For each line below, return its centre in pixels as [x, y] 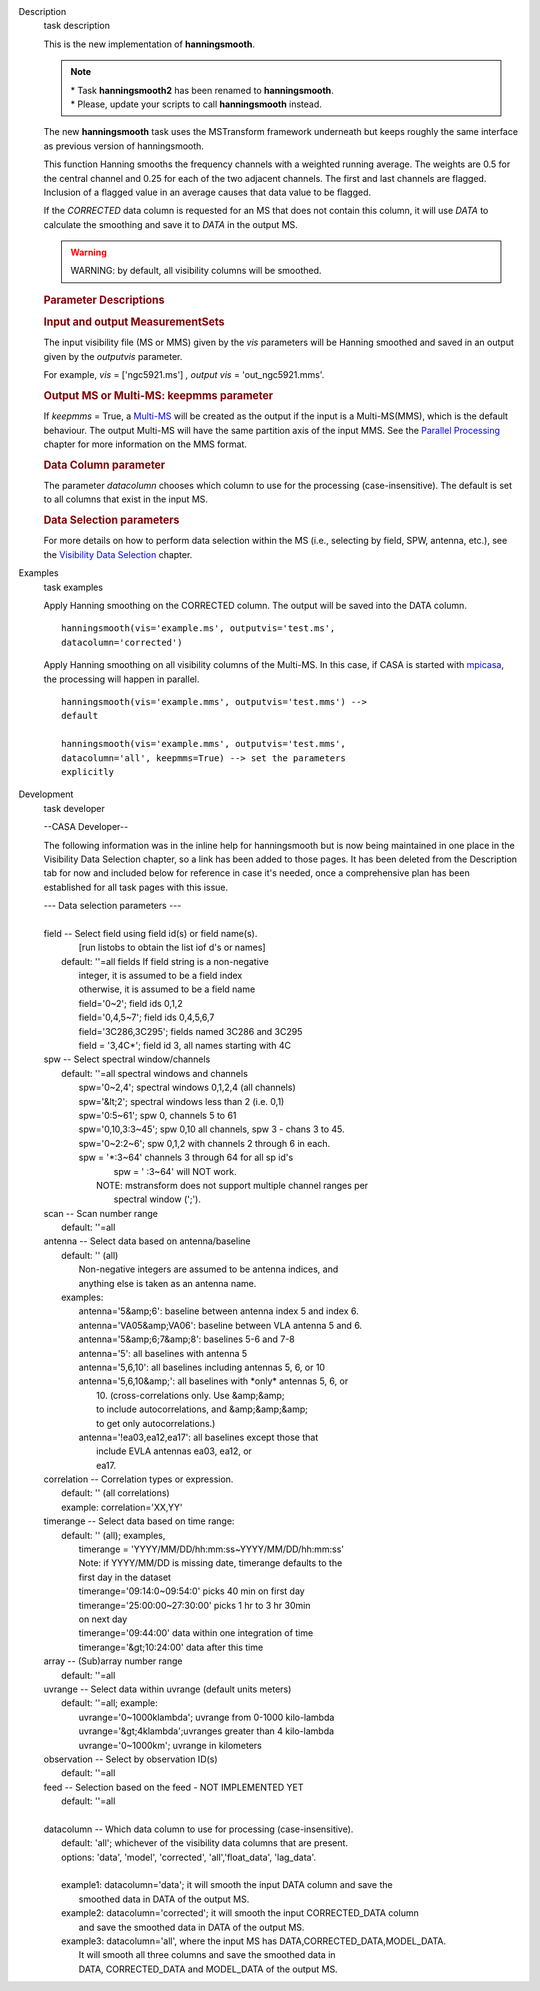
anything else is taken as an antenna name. [167, 1283]
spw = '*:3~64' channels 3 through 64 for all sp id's [186, 1157]
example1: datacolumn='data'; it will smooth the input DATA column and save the [227, 1885]
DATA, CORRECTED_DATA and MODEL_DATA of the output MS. [208, 1969]
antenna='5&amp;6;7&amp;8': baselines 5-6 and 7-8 [186, 1339]
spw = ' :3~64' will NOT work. [175, 1171]
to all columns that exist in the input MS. [126, 499]
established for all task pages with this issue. [136, 887]
